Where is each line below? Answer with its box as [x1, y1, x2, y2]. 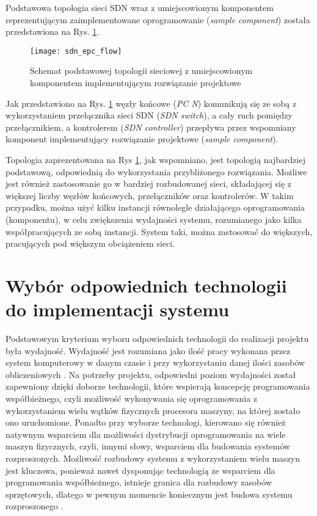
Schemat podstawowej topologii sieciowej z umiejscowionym [30, 64, 253, 77]
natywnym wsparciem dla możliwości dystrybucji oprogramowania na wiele [5, 427, 286, 440]
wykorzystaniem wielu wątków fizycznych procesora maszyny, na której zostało [5, 404, 301, 416]
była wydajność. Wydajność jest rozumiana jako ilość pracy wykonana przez [5, 344, 291, 357]
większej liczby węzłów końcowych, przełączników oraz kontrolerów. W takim [5, 189, 294, 202]
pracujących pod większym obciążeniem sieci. [5, 237, 175, 250]
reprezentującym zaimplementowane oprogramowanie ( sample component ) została [5, 13, 310, 26]
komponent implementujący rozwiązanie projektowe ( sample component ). [5, 133, 279, 145]
